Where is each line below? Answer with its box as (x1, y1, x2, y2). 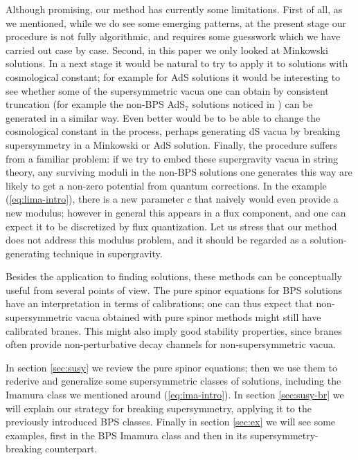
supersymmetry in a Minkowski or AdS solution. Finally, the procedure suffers (6, 137, 337, 151)
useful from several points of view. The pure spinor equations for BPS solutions (6, 282, 343, 297)
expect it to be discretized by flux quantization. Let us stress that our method (6, 219, 337, 233)
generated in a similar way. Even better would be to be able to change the (6, 110, 321, 125)
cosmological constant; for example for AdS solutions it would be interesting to (6, 69, 341, 84)
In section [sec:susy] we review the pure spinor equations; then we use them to (6, 360, 337, 374)
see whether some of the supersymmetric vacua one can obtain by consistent (6, 83, 329, 98)
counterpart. (45, 441, 98, 456)
